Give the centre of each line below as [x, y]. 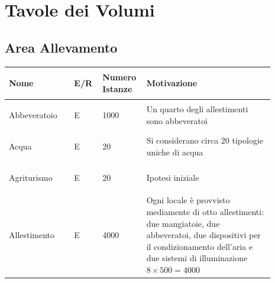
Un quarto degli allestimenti [197, 109]
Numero [119, 77]
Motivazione [172, 83]
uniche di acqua [175, 152]
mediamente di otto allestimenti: [205, 212]
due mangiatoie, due [183, 223]
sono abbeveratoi [177, 120]
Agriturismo [31, 177]
